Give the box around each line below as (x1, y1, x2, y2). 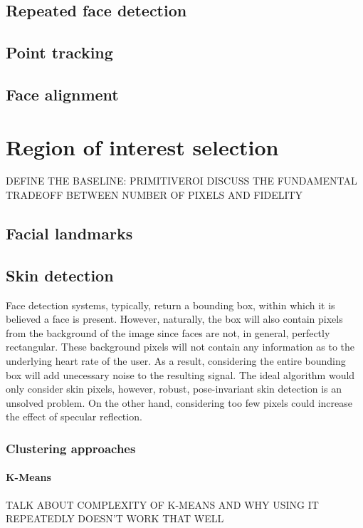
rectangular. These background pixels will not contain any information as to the (6, 339, 355, 354)
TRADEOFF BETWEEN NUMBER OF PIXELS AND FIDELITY (6, 187, 303, 202)
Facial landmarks (6, 222, 133, 244)
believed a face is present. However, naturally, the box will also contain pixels (6, 311, 343, 326)
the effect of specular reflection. (6, 409, 142, 424)
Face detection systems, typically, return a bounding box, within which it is (6, 297, 335, 312)
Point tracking (6, 41, 113, 63)
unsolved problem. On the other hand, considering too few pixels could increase (6, 395, 352, 410)
